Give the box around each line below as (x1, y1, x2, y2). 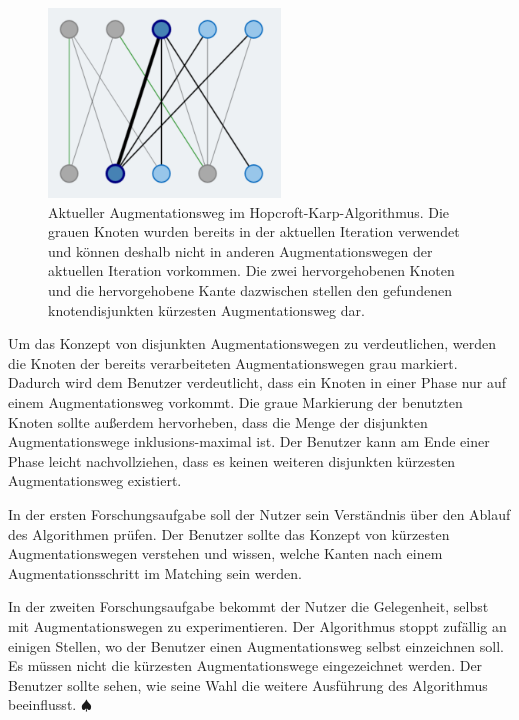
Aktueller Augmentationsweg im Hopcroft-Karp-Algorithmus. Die (48, 201, 450, 222)
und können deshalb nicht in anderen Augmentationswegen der (48, 240, 433, 261)
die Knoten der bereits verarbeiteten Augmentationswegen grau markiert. (8, 352, 458, 373)
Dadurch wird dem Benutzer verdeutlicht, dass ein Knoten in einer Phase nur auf (8, 372, 507, 393)
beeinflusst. (8, 694, 77, 715)
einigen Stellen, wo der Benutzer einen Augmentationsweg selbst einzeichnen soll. (8, 635, 504, 656)
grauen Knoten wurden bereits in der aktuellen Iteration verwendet (48, 221, 460, 242)
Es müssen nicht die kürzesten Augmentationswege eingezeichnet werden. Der (8, 655, 483, 676)
